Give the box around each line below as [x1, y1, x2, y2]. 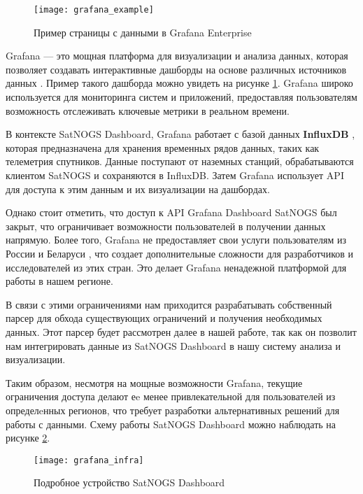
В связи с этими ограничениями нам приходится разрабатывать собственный [6, 297, 332, 311]
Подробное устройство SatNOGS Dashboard [34, 475, 225, 490]
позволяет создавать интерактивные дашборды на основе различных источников [6, 62, 347, 76]
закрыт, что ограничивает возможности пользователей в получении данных [6, 218, 326, 233]
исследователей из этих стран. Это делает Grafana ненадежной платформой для [6, 260, 347, 274]
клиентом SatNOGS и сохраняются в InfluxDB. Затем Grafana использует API [6, 168, 344, 182]
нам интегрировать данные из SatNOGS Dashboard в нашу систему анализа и [6, 338, 341, 353]
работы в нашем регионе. [6, 274, 113, 288]
